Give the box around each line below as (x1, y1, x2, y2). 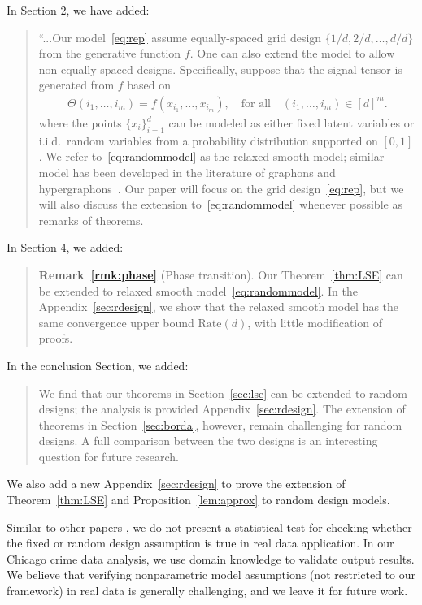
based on (127, 76, 172, 93)
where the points (38, 115, 122, 131)
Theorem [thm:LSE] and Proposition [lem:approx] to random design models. (7, 491, 390, 508)
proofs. (38, 330, 73, 347)
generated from (38, 76, 115, 93)
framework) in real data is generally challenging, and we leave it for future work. (7, 582, 408, 599)
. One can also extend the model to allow (189, 45, 395, 62)
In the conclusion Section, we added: (7, 357, 189, 374)
